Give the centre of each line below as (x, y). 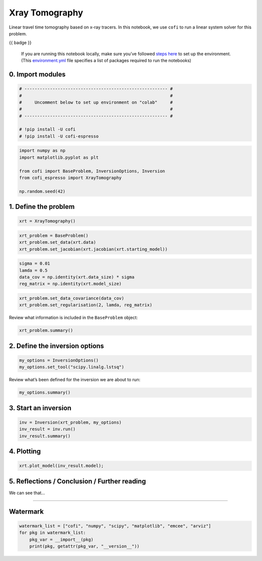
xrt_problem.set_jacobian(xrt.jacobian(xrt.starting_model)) (93, 249)
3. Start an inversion (40, 408)
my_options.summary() (45, 393)
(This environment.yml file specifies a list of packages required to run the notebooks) (106, 61)
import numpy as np (42, 151)
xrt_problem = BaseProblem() (54, 235)
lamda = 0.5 (33, 270)
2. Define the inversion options (57, 346)
